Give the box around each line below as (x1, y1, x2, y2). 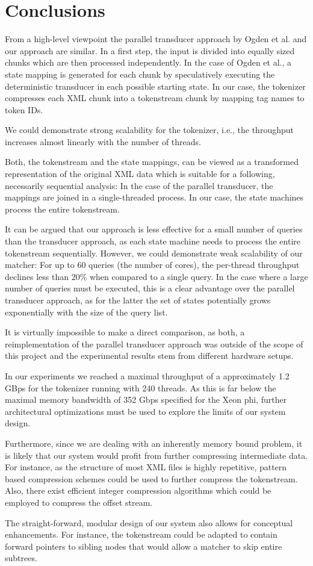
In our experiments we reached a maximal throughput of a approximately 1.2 (5, 369, 290, 382)
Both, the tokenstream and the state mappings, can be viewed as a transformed (5, 155, 299, 168)
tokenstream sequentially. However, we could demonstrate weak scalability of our (5, 246, 303, 259)
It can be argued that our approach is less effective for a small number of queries (5, 223, 303, 235)
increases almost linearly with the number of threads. (5, 135, 201, 148)
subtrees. (5, 552, 37, 564)
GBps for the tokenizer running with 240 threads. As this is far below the (5, 381, 276, 394)
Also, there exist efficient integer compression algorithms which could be (5, 484, 271, 497)
